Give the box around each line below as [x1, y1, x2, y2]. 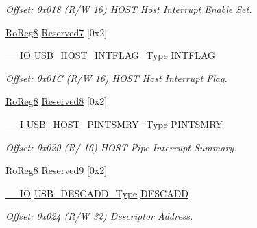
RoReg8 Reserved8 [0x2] [5, 94, 108, 108]
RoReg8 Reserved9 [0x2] [5, 163, 108, 177]
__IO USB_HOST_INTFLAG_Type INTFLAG [5, 48, 216, 62]
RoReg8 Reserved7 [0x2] [5, 25, 108, 39]
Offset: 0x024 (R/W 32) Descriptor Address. [5, 209, 193, 223]
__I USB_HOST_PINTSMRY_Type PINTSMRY [5, 116, 223, 131]
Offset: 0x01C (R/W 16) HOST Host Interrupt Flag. [5, 71, 228, 85]
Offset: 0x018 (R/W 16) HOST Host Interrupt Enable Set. [5, 2, 252, 16]
